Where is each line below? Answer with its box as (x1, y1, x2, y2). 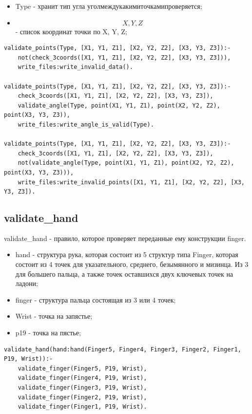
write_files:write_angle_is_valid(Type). (18, 121, 154, 128)
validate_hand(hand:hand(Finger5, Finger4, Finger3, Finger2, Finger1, (4, 346, 241, 353)
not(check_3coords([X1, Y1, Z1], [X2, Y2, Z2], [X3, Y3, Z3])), (18, 54, 231, 61)
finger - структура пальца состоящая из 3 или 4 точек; (15, 294, 176, 305)
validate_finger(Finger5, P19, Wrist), (18, 365, 147, 372)
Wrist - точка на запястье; (15, 311, 93, 321)
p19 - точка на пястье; (15, 327, 81, 338)
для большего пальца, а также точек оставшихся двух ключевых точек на (15, 268, 233, 279)
